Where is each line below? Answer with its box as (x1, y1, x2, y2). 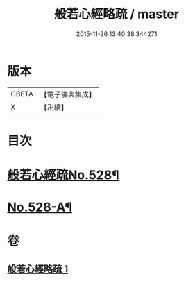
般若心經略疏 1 (7, 263, 69, 275)
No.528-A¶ (7, 199, 73, 215)
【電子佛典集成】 (40, 90, 96, 99)
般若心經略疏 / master (54, 6, 179, 22)
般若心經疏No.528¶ (7, 167, 119, 183)
